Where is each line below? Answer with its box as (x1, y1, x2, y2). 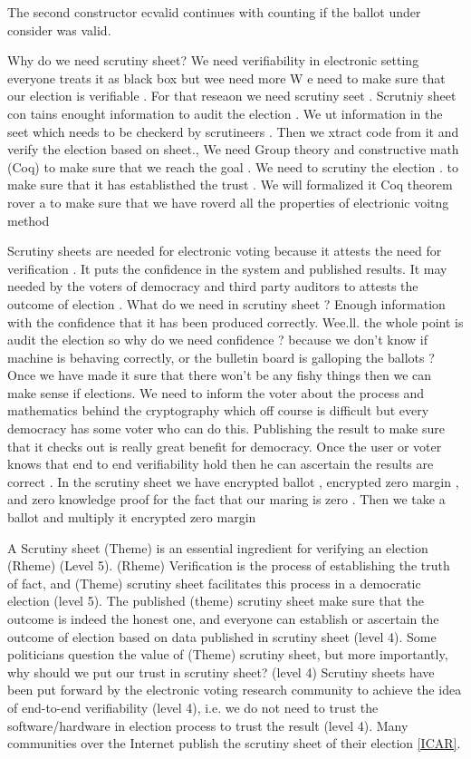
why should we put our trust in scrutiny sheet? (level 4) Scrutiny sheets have (7, 662, 435, 681)
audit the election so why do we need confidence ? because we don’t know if (7, 330, 428, 349)
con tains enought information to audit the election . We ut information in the (7, 103, 443, 122)
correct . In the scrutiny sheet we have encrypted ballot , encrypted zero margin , (7, 472, 459, 491)
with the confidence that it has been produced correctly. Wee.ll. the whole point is (7, 312, 464, 331)
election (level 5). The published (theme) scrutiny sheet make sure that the (7, 591, 425, 610)
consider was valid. (7, 20, 111, 39)
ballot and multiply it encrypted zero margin (7, 508, 256, 527)
